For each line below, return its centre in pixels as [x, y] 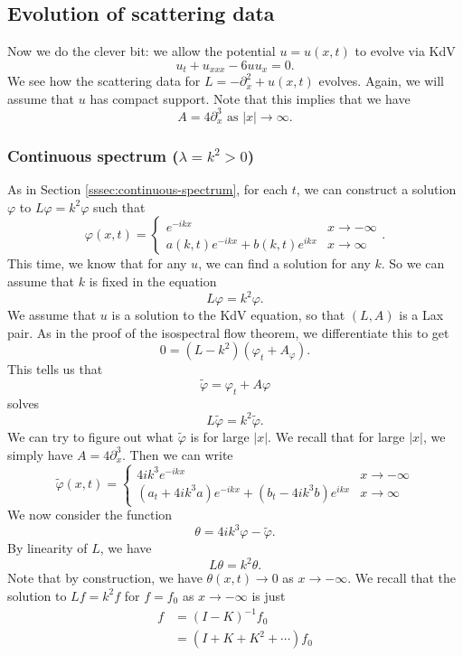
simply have [40, 454]
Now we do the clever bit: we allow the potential [142, 51]
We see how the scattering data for [104, 81]
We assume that [52, 315]
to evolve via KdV [405, 51]
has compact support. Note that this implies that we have [250, 98]
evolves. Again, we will [382, 81]
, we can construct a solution [376, 189]
